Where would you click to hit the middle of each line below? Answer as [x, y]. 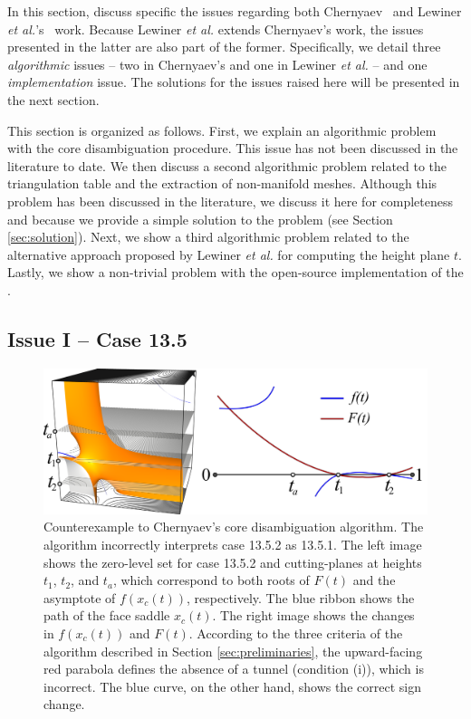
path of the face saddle [107, 615]
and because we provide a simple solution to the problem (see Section [200, 219]
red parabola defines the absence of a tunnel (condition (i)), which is [234, 669]
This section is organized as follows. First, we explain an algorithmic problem [222, 130]
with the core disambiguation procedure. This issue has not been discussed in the [233, 148]
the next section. [53, 99]
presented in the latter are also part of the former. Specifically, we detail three [224, 47]
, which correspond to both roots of [211, 580]
